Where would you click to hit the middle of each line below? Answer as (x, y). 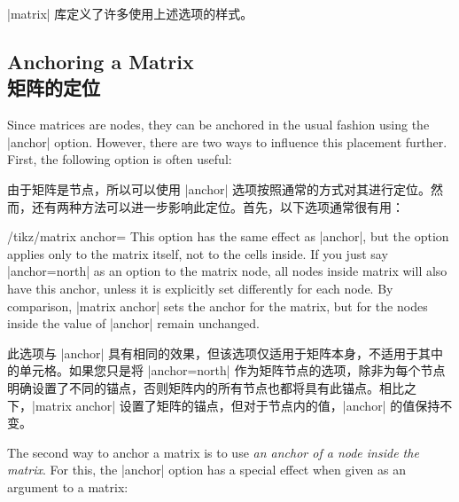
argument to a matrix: (68, 486)
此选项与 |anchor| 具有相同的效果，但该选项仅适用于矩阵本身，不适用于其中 (225, 353)
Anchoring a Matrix (101, 61)
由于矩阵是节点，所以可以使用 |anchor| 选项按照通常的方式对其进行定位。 (219, 188)
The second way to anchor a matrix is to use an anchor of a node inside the (213, 452)
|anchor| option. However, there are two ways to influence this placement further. (227, 141)
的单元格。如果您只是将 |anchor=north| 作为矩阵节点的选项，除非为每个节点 (226, 370)
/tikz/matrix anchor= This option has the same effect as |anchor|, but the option (228, 236)
